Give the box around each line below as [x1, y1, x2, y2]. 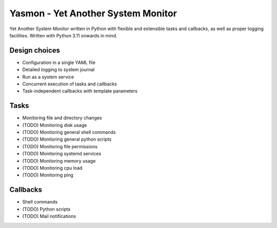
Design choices [9, 46, 61, 55]
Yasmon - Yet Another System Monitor [9, 8, 177, 19]
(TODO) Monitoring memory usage [22, 157, 96, 164]
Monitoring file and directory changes [22, 115, 102, 121]
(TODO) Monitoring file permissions [22, 143, 97, 149]
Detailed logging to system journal [22, 66, 95, 73]
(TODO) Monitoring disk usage [22, 122, 87, 128]
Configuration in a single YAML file [22, 59, 96, 65]
